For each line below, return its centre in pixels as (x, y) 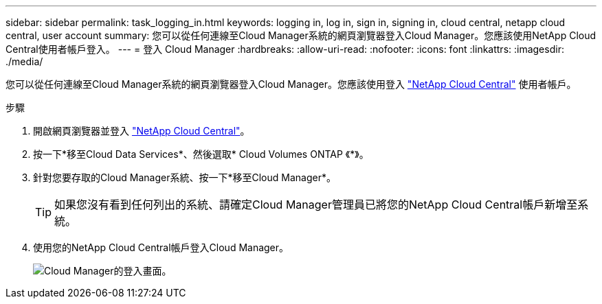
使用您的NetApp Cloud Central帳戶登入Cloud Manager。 (161, 247)
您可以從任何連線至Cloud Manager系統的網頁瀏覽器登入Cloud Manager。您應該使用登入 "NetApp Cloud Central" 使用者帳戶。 (291, 84)
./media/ (24, 61)
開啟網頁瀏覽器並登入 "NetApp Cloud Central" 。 (142, 131)
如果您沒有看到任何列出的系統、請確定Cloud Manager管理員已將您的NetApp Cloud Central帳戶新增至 (316, 204)
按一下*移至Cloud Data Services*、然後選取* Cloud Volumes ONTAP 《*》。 (201, 154)
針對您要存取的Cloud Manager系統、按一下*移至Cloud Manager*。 (185, 177)
